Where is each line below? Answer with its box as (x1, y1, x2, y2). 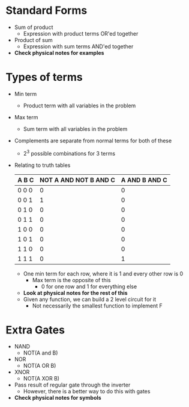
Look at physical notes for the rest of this (23, 289, 128, 296)
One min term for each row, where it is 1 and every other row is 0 (23, 270, 184, 277)
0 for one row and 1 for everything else (41, 283, 137, 290)
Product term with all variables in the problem (23, 102, 136, 109)
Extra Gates (5, 323, 65, 336)
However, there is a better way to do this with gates (23, 388, 151, 395)
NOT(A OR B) (23, 362, 56, 370)
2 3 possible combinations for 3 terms (23, 148, 115, 157)
